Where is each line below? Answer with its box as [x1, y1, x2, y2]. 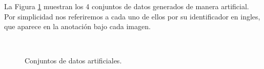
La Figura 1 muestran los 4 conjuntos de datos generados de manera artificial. [4, 1, 249, 11]
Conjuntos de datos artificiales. [25, 55, 122, 66]
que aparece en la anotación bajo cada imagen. [4, 21, 151, 32]
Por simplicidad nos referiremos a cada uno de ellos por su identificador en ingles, [4, 11, 260, 21]
